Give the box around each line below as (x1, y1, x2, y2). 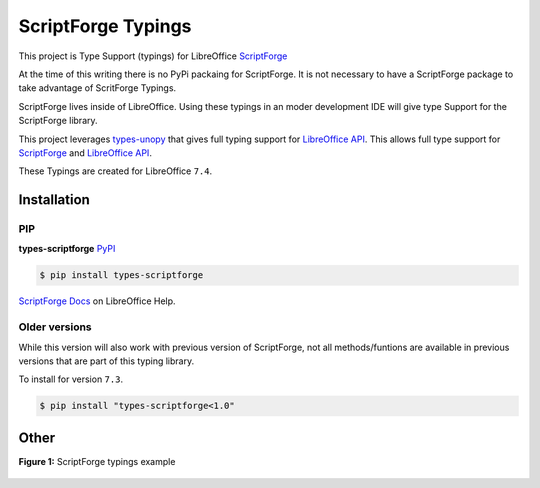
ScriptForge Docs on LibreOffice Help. (18, 295, 176, 307)
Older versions (18, 320, 92, 334)
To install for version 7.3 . (18, 373, 124, 385)
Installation (18, 191, 90, 209)
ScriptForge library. (18, 115, 99, 127)
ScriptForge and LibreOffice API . (18, 146, 152, 159)
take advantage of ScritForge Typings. (18, 82, 177, 94)
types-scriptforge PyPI (18, 243, 116, 255)
